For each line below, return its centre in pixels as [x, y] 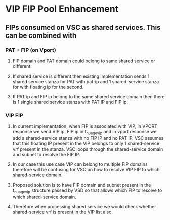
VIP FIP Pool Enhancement [62, 9]
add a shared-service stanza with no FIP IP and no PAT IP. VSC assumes [88, 138]
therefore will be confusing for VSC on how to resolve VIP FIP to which [86, 169]
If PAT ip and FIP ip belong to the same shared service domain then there [89, 96]
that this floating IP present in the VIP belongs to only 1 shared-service [86, 143]
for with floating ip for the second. [48, 87]
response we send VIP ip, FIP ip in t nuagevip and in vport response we [84, 132]
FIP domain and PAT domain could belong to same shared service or [84, 61]
